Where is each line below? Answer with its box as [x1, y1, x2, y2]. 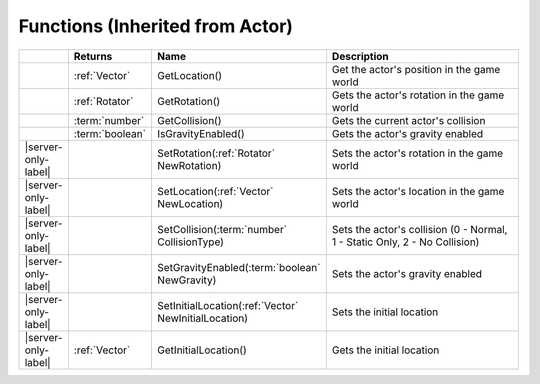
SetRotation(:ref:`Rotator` [156, 146, 275, 160]
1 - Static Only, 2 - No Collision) [331, 235, 480, 249]
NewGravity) [156, 273, 217, 287]
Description [331, 49, 389, 63]
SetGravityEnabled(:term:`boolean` [156, 260, 321, 274]
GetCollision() [156, 113, 222, 127]
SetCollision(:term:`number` [156, 222, 288, 236]
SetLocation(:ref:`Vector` [156, 184, 274, 198]
